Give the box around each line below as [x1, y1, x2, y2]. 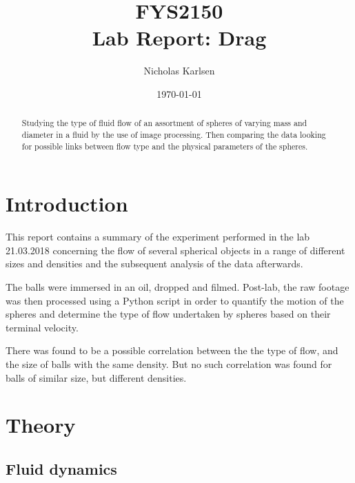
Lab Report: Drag [92, 23, 267, 52]
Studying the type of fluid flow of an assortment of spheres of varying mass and [21, 117, 307, 129]
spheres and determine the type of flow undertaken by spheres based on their [6, 307, 331, 321]
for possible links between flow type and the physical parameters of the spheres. [21, 140, 308, 152]
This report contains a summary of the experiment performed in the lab [6, 229, 310, 244]
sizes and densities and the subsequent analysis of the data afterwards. [6, 256, 303, 271]
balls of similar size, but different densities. [6, 370, 187, 384]
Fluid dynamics [6, 458, 117, 479]
